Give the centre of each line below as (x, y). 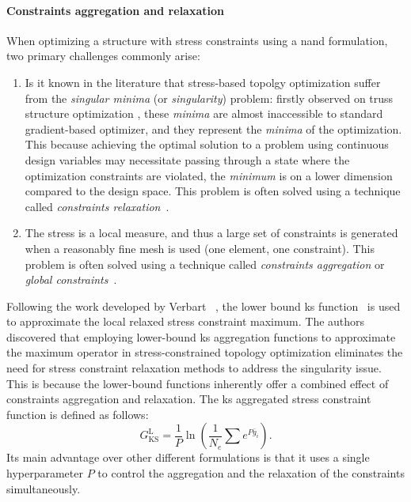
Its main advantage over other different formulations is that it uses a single (188, 457)
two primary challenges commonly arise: (103, 56)
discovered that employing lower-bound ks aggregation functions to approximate (201, 336)
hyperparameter (45, 473)
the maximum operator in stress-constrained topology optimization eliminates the (205, 352)
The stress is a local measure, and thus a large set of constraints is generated (211, 233)
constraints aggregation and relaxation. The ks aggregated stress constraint (189, 399)
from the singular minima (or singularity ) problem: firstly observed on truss (209, 98)
